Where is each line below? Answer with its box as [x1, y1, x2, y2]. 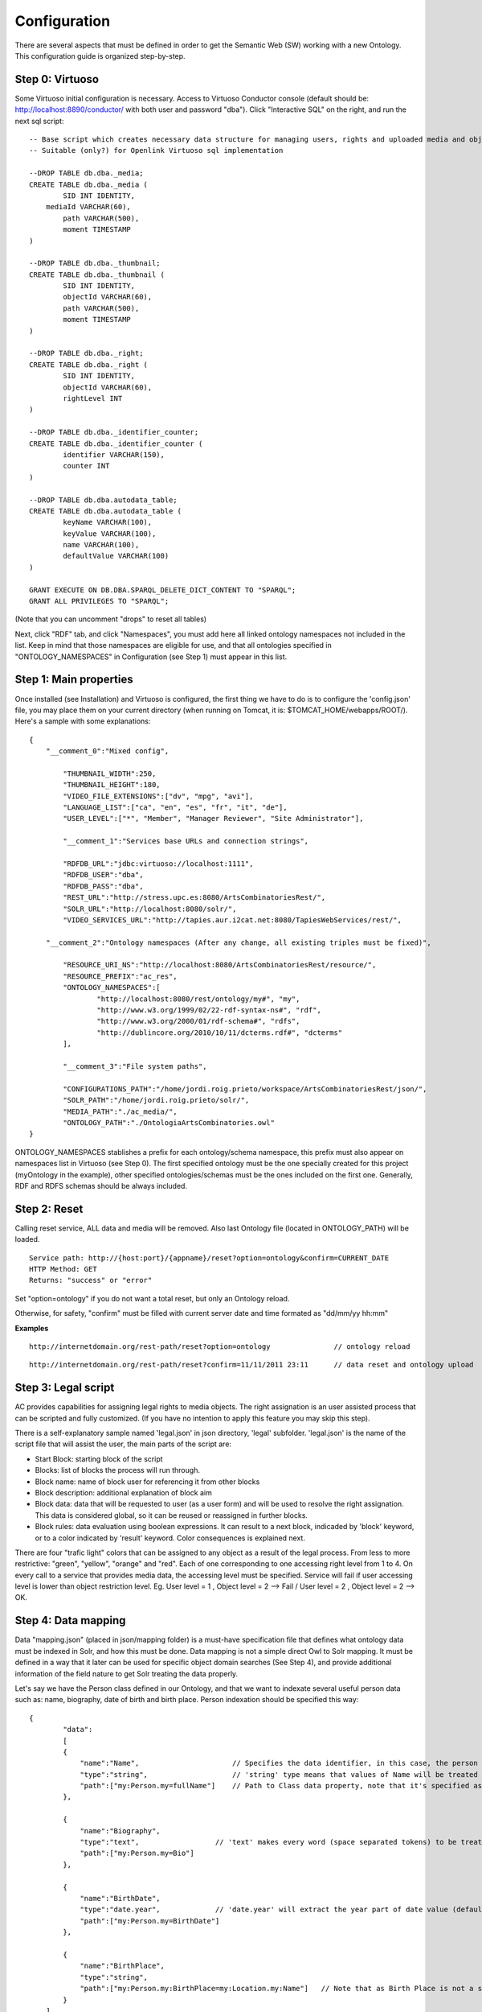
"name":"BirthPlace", [80, 1961, 165, 1971]
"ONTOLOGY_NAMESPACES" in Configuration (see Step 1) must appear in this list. [14, 652, 288, 662]
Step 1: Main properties [14, 673, 134, 686]
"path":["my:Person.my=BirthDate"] [80, 1916, 220, 1925]
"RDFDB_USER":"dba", [63, 870, 144, 880]
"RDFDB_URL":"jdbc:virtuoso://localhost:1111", [63, 859, 254, 868]
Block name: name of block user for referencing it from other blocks [35, 1477, 260, 1486]
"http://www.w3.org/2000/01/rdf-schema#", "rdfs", [96, 1016, 300, 1026]
